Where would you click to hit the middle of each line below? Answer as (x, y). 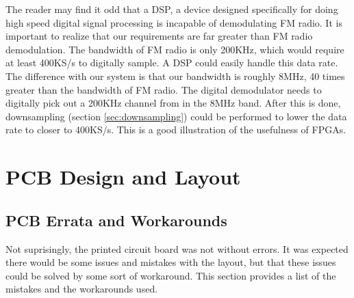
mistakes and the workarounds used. (82, 289)
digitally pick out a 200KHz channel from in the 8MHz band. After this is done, (173, 103)
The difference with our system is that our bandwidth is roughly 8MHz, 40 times (175, 76)
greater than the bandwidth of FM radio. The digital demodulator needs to (164, 89)
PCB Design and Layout (123, 177)
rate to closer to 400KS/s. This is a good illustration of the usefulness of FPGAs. (176, 130)
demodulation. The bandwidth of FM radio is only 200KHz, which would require (175, 49)
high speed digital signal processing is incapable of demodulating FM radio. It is (174, 22)
